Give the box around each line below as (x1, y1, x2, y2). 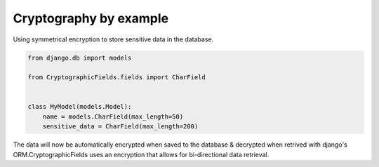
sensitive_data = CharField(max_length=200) (42, 123, 199, 131)
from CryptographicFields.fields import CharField (27, 74, 206, 81)
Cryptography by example (13, 11, 168, 26)
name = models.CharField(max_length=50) (42, 112, 184, 121)
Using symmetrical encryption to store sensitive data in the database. (13, 35, 214, 44)
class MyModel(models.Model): (27, 102, 132, 111)
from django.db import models (27, 53, 132, 62)
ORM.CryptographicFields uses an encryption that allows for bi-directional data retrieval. (13, 150, 270, 159)
